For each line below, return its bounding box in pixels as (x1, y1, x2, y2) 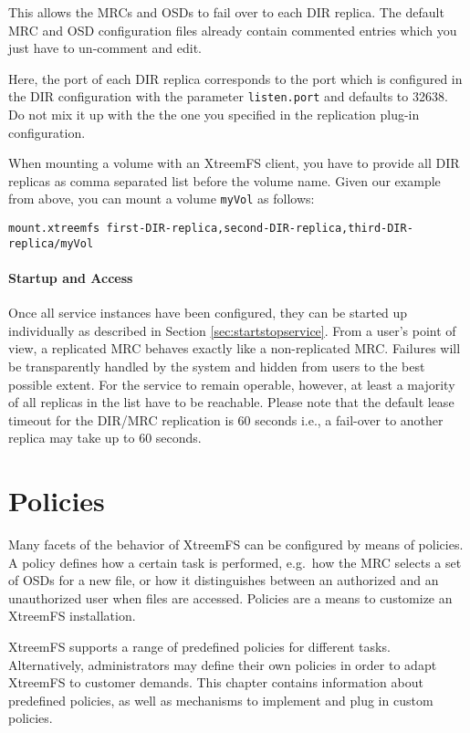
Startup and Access (8, 267, 133, 287)
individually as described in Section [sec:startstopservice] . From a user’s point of (8, 320, 456, 340)
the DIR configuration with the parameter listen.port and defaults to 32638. (8, 87, 448, 106)
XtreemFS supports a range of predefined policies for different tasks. (8, 637, 391, 656)
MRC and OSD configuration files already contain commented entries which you (8, 20, 457, 39)
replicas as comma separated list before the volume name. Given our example (8, 171, 441, 190)
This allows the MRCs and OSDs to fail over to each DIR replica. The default (8, 3, 444, 21)
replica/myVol (8, 236, 94, 250)
